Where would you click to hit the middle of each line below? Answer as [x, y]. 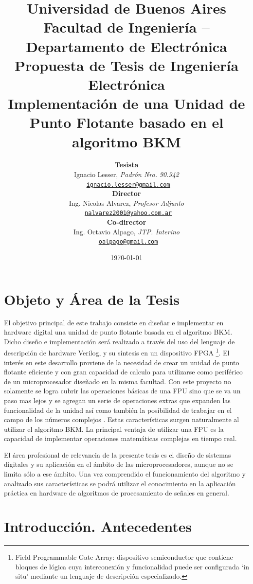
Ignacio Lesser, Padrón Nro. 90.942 [126, 174]
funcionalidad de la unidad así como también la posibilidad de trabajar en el [118, 410]
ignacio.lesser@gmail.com [128, 185]
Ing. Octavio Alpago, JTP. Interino [126, 231]
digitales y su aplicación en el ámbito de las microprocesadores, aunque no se [119, 464]
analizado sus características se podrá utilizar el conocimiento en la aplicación [120, 483]
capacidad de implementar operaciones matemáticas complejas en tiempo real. [120, 438]
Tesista [126, 165]
